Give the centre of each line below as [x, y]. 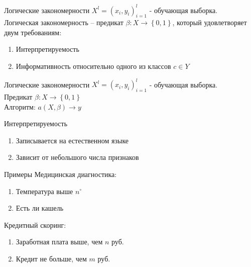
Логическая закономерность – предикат [64, 22]
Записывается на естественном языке [72, 140]
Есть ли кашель [40, 208]
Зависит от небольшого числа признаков [77, 157]
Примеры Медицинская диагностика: [60, 174]
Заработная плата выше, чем [59, 242]
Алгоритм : [20, 106]
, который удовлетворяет [210, 22]
